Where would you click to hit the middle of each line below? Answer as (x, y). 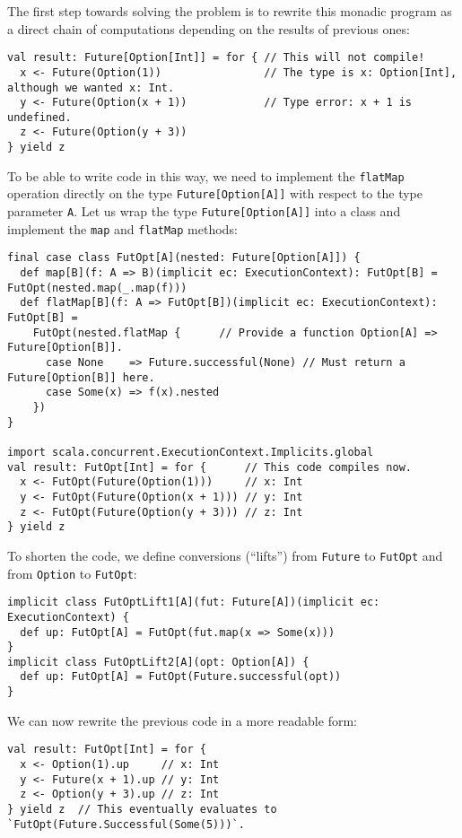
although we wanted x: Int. (91, 87)
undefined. (39, 117)
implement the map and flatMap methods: (122, 228)
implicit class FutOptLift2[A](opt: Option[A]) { (158, 662)
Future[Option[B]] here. (81, 377)
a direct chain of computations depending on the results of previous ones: (209, 28)
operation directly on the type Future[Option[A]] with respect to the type (215, 193)
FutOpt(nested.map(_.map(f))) (97, 288)
